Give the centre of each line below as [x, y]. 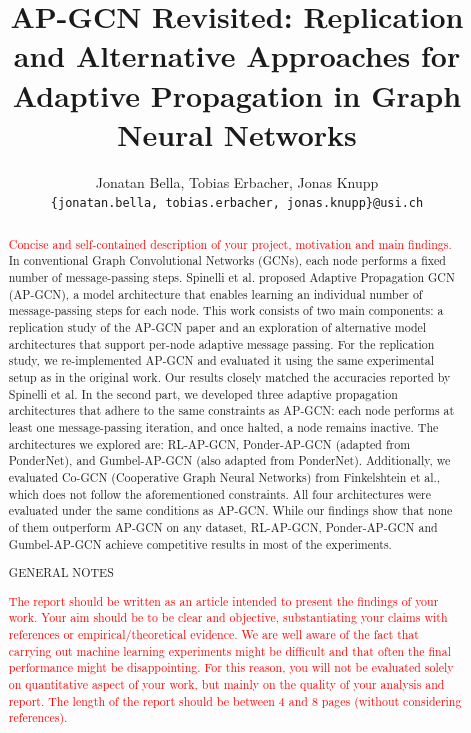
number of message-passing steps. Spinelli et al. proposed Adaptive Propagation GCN [231, 277]
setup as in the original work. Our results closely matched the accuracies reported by [229, 376]
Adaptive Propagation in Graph [237, 94]
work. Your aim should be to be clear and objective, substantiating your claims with [228, 617]
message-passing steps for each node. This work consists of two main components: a [226, 310]
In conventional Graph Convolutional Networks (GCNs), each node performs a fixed [227, 260]
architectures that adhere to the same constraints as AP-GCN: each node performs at [231, 410]
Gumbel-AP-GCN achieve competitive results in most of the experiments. [200, 543]
